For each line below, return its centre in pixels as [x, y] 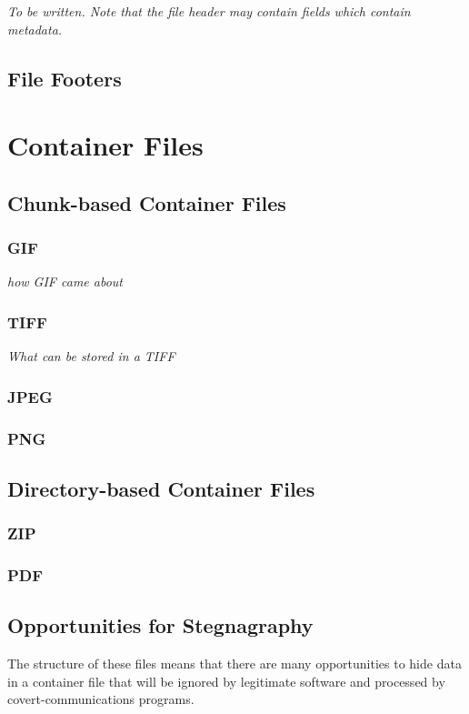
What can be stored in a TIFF [91, 356]
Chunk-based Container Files [147, 202]
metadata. [35, 29]
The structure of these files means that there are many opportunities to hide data [234, 664]
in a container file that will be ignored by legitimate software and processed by [226, 681]
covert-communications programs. [101, 699]
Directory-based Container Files [161, 488]
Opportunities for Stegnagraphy [160, 625]
